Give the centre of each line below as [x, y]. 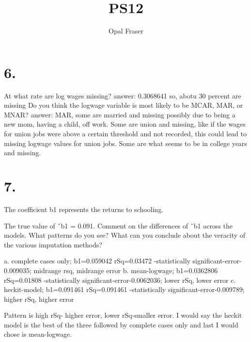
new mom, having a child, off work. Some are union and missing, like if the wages [125, 124]
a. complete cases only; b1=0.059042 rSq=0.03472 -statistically [97, 261]
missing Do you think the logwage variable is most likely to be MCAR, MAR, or [124, 105]
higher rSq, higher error [39, 299]
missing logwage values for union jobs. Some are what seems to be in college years [125, 143]
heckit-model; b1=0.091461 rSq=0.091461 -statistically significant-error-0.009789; [124, 289]
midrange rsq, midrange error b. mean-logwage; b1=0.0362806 [126, 270]
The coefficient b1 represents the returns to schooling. [84, 209]
